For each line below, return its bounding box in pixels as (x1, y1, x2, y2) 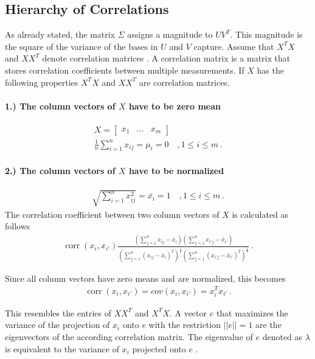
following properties (5, 75, 78, 88)
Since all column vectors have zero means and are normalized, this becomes (5, 271, 286, 284)
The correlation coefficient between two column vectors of (5, 207, 220, 220)
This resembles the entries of (5, 306, 111, 319)
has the (257, 63, 284, 76)
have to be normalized (128, 164, 224, 176)
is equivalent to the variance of (5, 342, 119, 355)
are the (255, 318, 282, 331)
